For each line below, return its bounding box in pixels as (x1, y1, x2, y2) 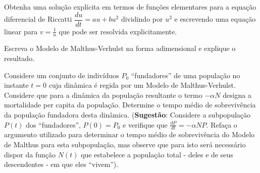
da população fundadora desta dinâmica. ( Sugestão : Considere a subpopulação (4, 109, 251, 120)
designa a (223, 89, 252, 100)
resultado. (4, 53, 35, 64)
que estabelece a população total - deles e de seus (81, 149, 233, 159)
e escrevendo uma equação (174, 14, 256, 24)
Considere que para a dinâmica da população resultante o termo (4, 89, 202, 100)
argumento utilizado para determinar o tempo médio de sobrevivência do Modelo (4, 129, 255, 140)
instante (4, 80, 29, 90)
